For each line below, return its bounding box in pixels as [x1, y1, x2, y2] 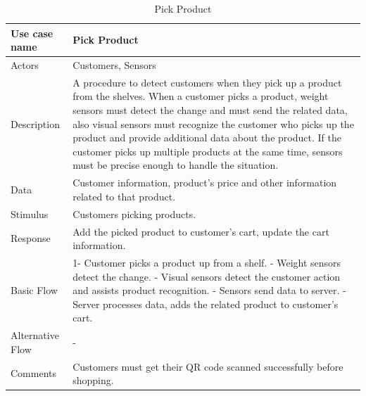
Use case [11, 25, 53, 40]
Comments [11, 366, 57, 381]
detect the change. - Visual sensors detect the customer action [72, 269, 341, 283]
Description [11, 116, 60, 131]
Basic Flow [11, 283, 58, 298]
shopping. [72, 373, 114, 388]
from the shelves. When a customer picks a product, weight [72, 89, 329, 103]
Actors [11, 58, 39, 72]
